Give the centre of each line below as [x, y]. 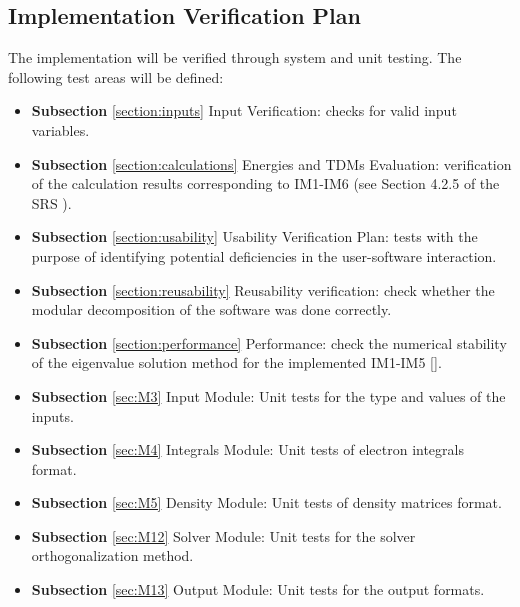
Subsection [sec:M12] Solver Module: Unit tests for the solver [223, 535]
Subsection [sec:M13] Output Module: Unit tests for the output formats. [258, 589]
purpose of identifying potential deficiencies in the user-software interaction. [264, 255]
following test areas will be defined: [116, 76]
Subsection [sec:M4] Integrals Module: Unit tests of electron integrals [247, 449]
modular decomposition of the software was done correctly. [211, 309]
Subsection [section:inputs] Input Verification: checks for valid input [244, 110]
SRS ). [51, 202]
